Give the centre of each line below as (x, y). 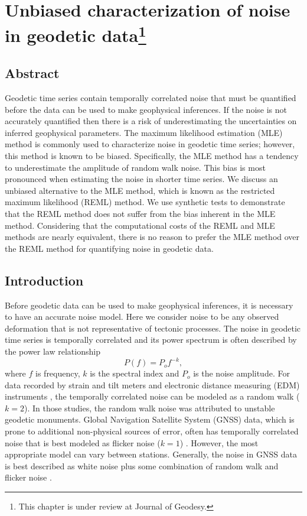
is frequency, (58, 373)
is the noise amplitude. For (241, 373)
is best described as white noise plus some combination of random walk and (142, 465)
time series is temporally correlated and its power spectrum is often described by (151, 340)
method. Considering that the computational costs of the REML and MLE (140, 225)
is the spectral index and (135, 373)
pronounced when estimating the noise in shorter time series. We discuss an (141, 179)
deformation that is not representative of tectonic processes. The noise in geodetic (153, 328)
